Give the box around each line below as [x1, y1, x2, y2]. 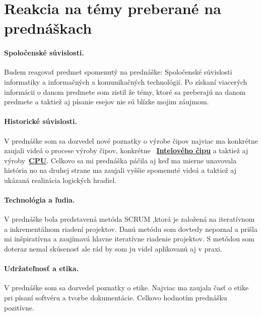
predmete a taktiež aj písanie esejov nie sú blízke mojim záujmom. [4, 96, 209, 107]
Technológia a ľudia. [4, 195, 75, 205]
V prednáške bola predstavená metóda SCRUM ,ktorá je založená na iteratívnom [4, 214, 255, 224]
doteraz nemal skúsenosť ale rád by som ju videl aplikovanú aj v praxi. [4, 243, 222, 254]
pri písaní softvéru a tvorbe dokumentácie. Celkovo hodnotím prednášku [4, 292, 227, 303]
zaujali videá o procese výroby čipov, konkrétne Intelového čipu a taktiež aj [4, 145, 248, 156]
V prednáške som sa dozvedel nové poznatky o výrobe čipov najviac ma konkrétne [4, 135, 258, 146]
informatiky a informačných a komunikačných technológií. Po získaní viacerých [4, 76, 247, 87]
